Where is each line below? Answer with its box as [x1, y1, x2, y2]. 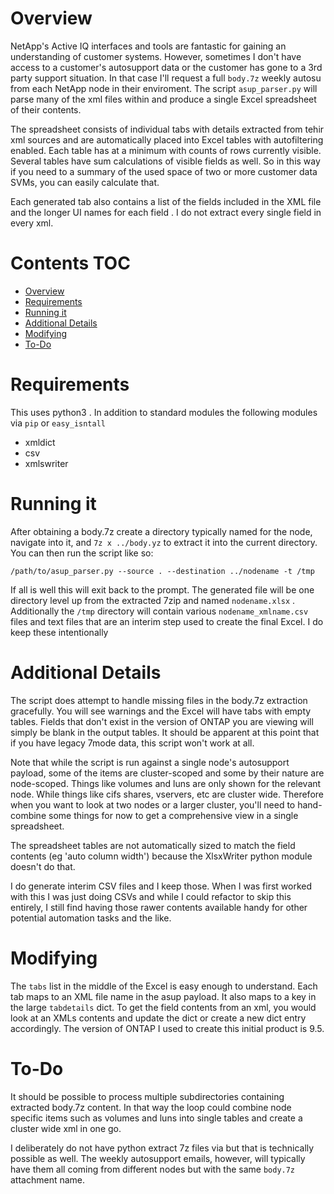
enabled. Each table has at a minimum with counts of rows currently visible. [10, 144, 322, 156]
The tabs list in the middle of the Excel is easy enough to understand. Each [10, 980, 318, 992]
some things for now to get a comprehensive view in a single [48, 809, 299, 821]
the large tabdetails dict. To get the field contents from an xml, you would [10, 1001, 317, 1013]
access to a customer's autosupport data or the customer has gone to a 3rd [10, 61, 323, 73]
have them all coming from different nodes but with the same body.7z [10, 1163, 296, 1175]
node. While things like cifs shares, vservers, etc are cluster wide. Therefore [10, 788, 324, 800]
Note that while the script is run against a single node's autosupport [10, 756, 290, 768]
